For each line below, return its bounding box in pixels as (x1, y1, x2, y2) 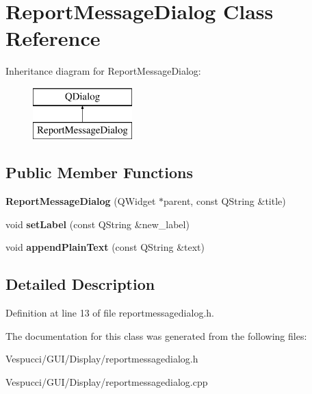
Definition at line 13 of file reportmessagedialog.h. (5, 306, 214, 320)
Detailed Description (5, 273, 155, 295)
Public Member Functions (5, 162, 193, 183)
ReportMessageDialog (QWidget (5, 194, 156, 208)
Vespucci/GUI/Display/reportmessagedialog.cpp (5, 375, 208, 389)
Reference (5, 24, 101, 52)
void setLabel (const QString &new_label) (5, 217, 190, 231)
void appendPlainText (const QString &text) (5, 240, 205, 254)
